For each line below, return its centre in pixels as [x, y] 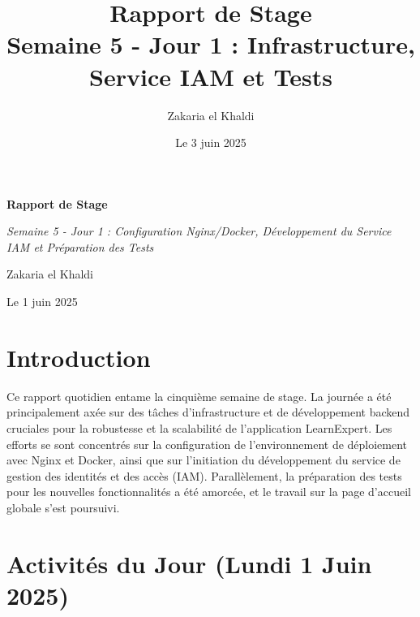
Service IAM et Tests [211, 76]
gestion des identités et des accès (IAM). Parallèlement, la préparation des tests [204, 475]
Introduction [79, 357]
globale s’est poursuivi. [63, 507]
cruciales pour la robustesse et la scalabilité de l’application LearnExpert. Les [199, 427]
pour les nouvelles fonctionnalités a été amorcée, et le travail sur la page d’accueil [209, 492]
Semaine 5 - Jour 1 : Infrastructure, [211, 44]
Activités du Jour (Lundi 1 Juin [189, 563]
